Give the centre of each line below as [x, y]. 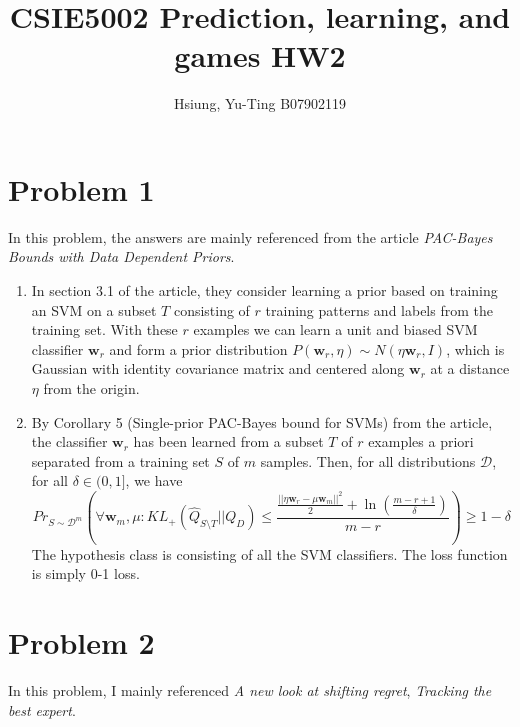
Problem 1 [81, 188]
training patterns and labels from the [379, 309]
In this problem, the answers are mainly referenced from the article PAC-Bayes [250, 236]
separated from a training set [120, 460]
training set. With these [104, 329]
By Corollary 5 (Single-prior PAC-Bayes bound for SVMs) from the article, [262, 421]
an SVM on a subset [94, 309]
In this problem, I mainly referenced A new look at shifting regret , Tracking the [250, 689]
